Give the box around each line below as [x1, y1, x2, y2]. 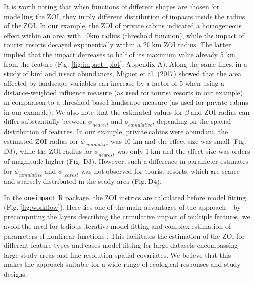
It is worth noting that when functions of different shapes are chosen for [4, 1, 220, 11]
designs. [4, 268, 27, 279]
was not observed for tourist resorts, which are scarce [81, 165, 240, 176]
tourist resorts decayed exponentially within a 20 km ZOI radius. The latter [4, 40, 231, 50]
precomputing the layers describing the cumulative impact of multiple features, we [4, 211, 250, 222]
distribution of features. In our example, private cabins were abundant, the [4, 126, 228, 136]
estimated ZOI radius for [4, 136, 78, 146]
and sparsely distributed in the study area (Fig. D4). [4, 176, 162, 186]
